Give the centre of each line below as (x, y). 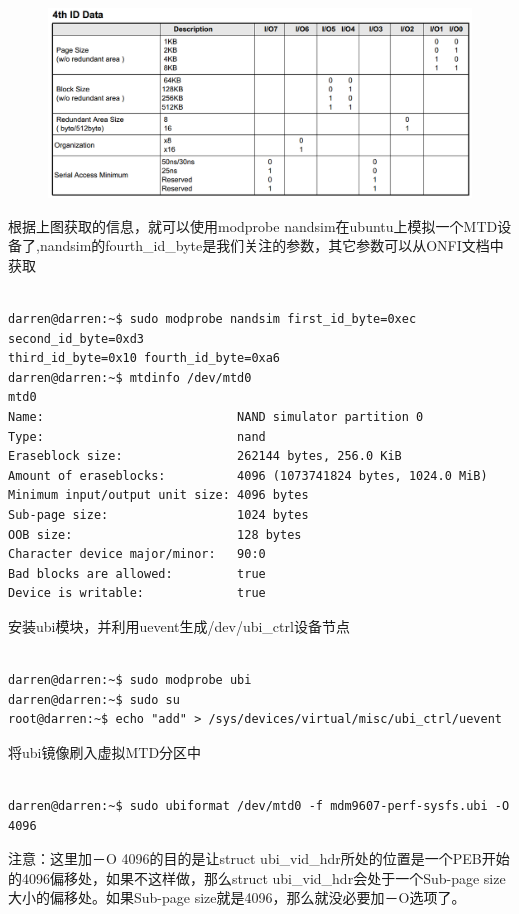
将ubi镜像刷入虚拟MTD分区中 (105, 751)
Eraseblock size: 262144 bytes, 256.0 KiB (205, 456)
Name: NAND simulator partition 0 (216, 416)
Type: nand (137, 436)
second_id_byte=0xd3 (76, 338)
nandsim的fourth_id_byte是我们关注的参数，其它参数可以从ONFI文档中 (271, 245)
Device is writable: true (137, 593)
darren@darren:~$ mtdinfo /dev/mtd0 (130, 377)
